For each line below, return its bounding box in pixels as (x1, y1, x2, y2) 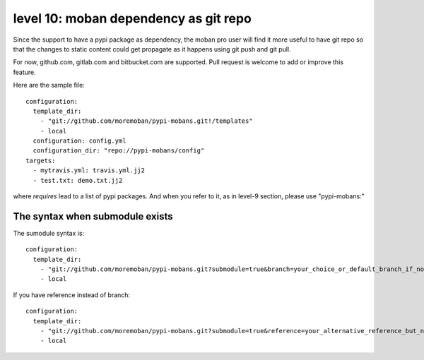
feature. (13, 68, 37, 76)
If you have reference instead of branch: (13, 290, 131, 299)
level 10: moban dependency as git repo (13, 11, 252, 26)
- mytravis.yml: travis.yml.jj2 (33, 167, 145, 174)
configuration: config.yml (33, 137, 126, 145)
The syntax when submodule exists (13, 210, 173, 222)
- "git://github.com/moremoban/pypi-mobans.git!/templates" (40, 117, 254, 125)
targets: (25, 156, 56, 164)
